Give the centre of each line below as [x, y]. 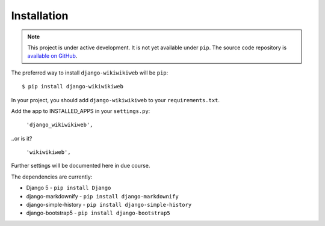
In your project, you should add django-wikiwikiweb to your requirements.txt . [115, 100]
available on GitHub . [52, 56]
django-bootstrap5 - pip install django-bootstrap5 [98, 213]
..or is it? [22, 138]
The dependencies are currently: [52, 177]
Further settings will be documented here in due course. [81, 166]
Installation [40, 16]
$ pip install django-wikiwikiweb [73, 87]
